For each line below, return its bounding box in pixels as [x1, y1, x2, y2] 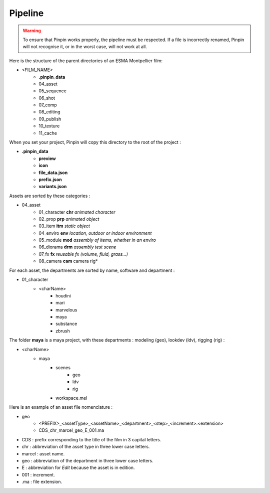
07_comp [38, 102, 57, 108]
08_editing [38, 109, 60, 115]
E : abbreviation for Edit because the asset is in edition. [21, 464, 135, 471]
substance [55, 321, 77, 327]
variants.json [38, 184, 67, 190]
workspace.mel [55, 395, 87, 401]
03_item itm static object [38, 223, 90, 229]
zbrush [55, 327, 70, 334]
